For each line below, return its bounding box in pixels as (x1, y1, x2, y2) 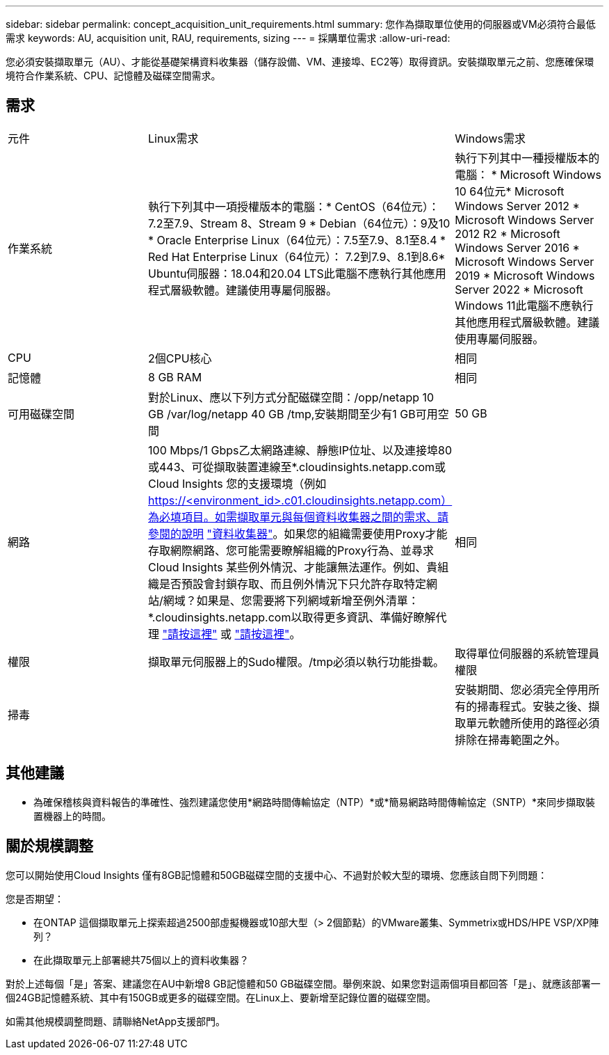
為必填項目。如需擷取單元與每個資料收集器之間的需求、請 (148, 509, 449, 524)
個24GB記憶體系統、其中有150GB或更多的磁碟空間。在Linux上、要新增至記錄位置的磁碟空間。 (6, 991, 436, 1004)
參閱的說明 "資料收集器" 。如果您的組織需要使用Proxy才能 (148, 526, 448, 541)
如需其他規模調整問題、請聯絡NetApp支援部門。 (6, 1015, 226, 1027)
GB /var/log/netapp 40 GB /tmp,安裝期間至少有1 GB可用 (148, 406, 438, 421)
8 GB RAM (148, 370, 202, 384)
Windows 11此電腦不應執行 (455, 298, 594, 312)
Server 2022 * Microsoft (455, 282, 583, 296)
